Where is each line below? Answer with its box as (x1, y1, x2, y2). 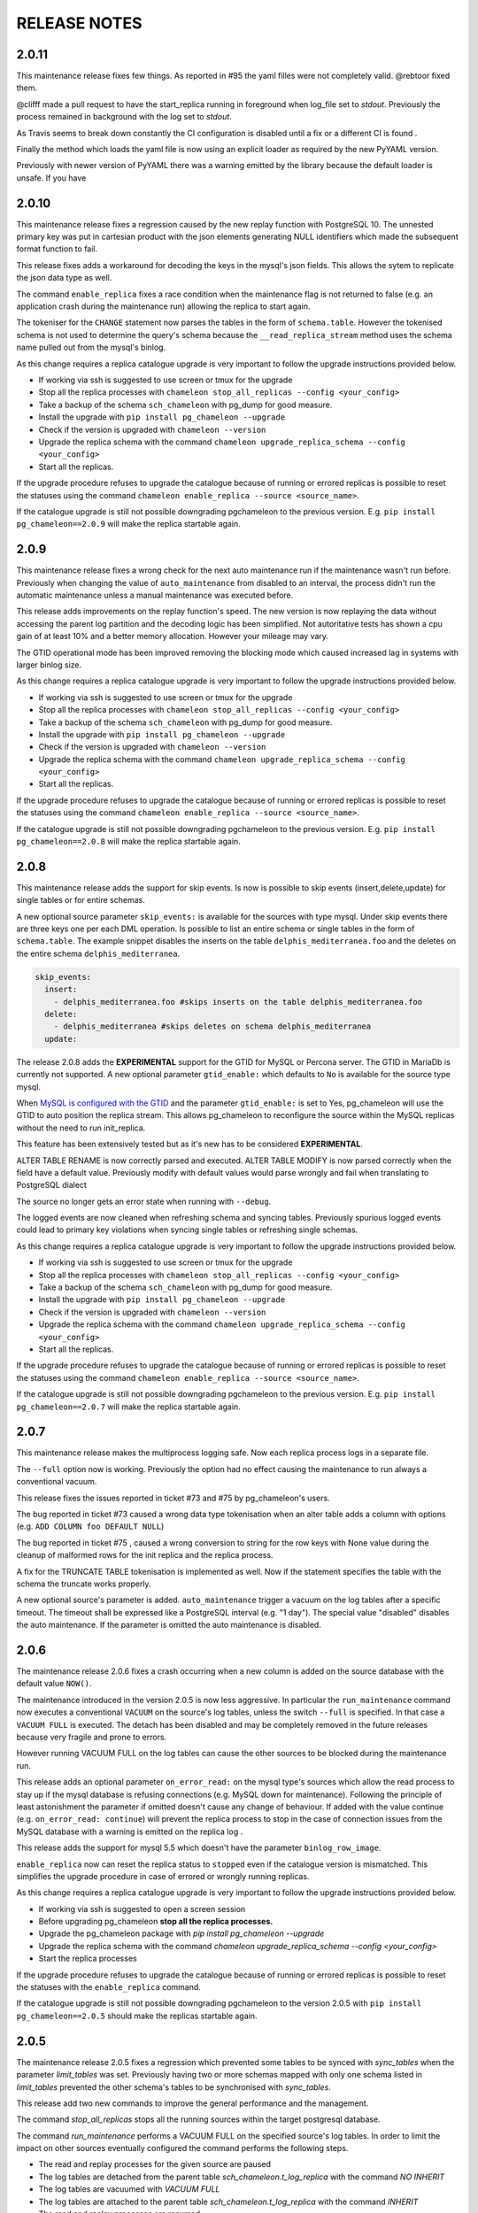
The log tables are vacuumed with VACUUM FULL (38, 2184, 220, 2194)
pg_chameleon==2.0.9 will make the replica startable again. (16, 519, 241, 529)
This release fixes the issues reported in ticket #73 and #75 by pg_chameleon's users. (16, 1492, 331, 1503)
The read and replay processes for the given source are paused (38, 2159, 272, 2170)
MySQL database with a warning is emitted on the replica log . (16, 1826, 243, 1837)
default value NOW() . (16, 1678, 92, 1689)
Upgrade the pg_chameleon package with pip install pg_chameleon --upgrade (38, 1928, 325, 1939)
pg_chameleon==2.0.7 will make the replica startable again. (16, 1401, 241, 1412)
